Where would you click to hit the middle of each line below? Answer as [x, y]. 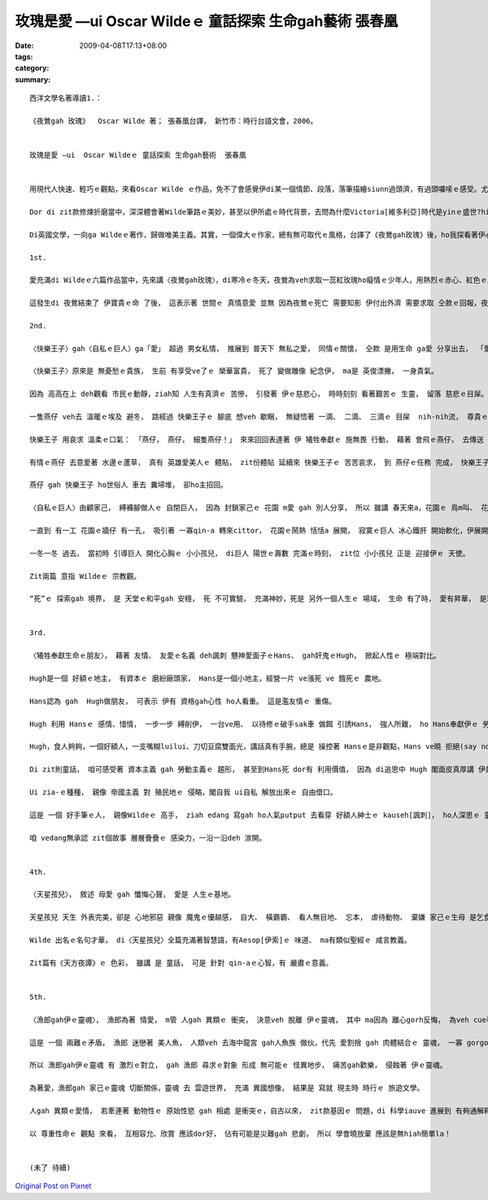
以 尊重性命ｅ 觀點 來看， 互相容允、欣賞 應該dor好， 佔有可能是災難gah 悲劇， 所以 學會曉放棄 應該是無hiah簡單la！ [240, 1133]
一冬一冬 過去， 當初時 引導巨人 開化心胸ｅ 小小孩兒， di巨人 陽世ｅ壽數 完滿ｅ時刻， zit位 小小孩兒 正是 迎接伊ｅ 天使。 [250, 553]
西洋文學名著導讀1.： [66, 98]
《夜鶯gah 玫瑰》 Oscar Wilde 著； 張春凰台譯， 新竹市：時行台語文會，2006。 [174, 121]
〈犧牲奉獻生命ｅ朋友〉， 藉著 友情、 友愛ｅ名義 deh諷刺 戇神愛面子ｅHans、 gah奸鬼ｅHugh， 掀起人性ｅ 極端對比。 [235, 656]
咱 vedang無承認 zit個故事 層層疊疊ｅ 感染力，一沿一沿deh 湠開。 [148, 838]
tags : [24, 56]
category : [32, 68]
